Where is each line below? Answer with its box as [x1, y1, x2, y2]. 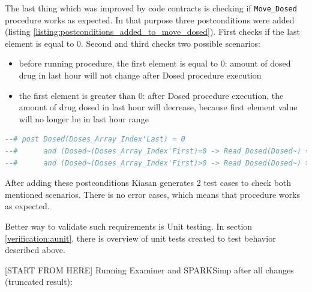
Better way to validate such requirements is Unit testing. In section [5, 219, 253, 232]
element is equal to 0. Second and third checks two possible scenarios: [5, 37, 260, 49]
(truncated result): [5, 275, 73, 288]
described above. [5, 243, 65, 256]
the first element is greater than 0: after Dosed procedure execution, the [19, 89, 284, 101]
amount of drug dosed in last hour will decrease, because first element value [19, 101, 298, 113]
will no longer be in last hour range [19, 112, 149, 125]
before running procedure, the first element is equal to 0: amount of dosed [19, 57, 291, 70]
